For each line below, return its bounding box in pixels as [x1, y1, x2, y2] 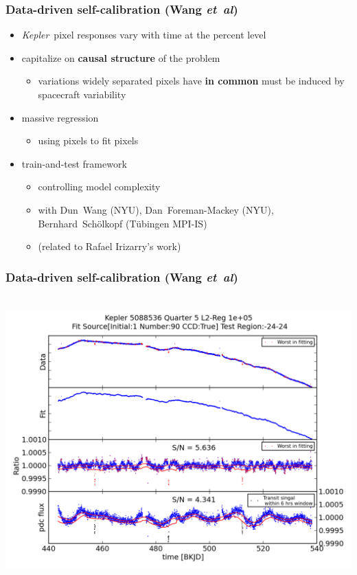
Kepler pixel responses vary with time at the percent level [21, 27, 266, 42]
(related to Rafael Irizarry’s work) [38, 239, 181, 253]
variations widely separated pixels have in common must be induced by [38, 74, 345, 88]
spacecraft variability [38, 87, 126, 101]
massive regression [21, 110, 99, 124]
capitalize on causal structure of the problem [21, 50, 220, 65]
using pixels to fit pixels [38, 133, 139, 148]
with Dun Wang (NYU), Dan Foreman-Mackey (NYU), [38, 202, 274, 216]
